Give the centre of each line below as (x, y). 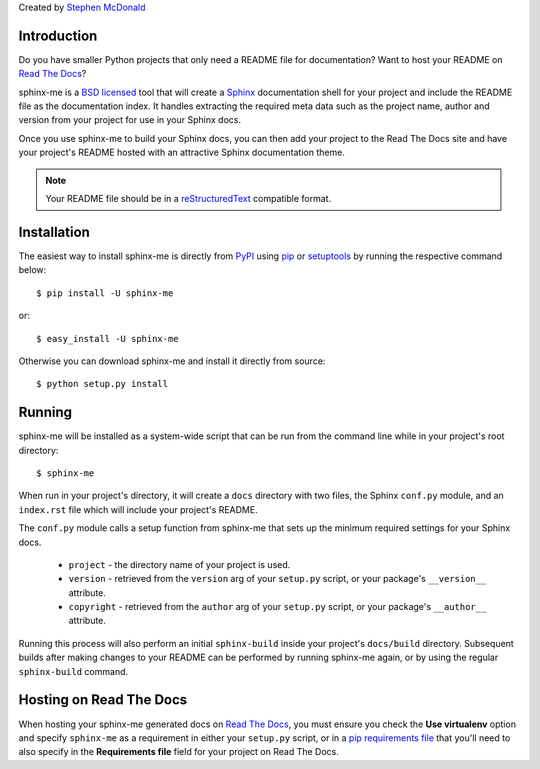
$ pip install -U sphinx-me (105, 293)
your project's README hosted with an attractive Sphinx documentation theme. (181, 152)
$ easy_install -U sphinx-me (107, 338)
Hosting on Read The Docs (103, 700)
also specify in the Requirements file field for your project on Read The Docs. (178, 752)
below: (32, 270)
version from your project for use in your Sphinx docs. (130, 120)
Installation (54, 231)
